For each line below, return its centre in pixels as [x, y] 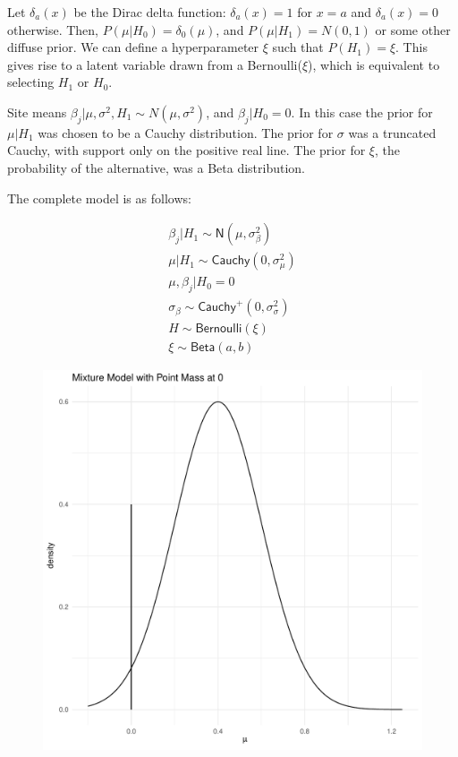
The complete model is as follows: [99, 198]
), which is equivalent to [374, 64]
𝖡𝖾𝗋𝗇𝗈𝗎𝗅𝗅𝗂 [219, 329]
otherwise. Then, [53, 29]
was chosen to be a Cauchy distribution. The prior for [186, 132]
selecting [31, 82]
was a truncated [392, 132]
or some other [413, 29]
